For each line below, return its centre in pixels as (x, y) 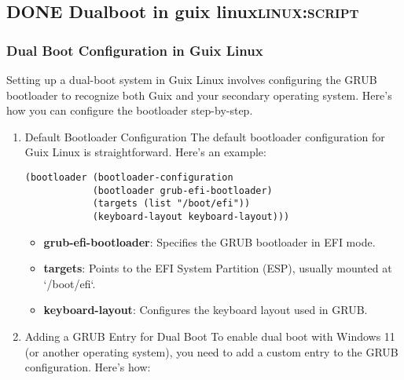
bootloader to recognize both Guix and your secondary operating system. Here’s (199, 95)
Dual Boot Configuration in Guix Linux (135, 50)
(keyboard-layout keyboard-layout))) (191, 216)
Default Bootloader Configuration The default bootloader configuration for (205, 136)
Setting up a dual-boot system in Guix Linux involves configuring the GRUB (192, 79)
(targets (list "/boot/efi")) (171, 204)
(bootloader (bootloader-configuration (129, 177)
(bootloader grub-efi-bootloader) (182, 190)
